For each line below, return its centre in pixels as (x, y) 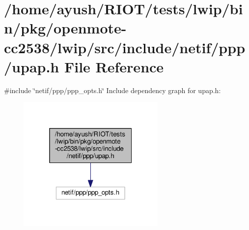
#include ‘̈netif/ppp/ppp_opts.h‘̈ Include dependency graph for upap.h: (112, 90)
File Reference (114, 66)
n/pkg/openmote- (65, 28)
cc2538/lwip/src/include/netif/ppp (125, 47)
